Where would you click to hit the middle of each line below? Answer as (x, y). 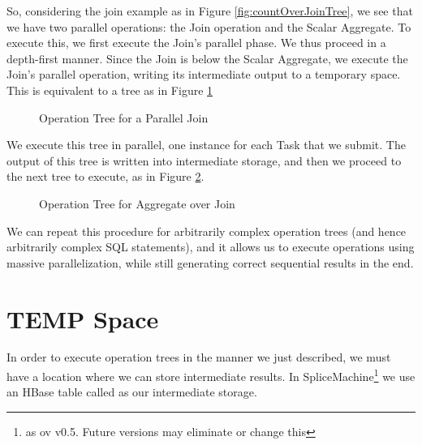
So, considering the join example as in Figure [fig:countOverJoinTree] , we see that (210, 11)
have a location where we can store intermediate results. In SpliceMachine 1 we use (211, 375)
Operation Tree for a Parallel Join (124, 117)
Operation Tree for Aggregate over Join (137, 203)
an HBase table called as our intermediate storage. (132, 392)
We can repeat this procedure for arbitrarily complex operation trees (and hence (207, 231)
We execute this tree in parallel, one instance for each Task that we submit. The (206, 145)
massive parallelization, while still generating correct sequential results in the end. (210, 262)
